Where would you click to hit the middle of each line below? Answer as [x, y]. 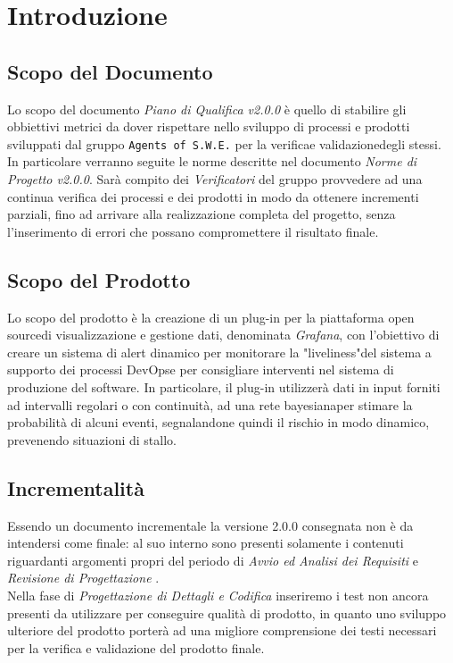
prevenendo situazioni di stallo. [92, 439]
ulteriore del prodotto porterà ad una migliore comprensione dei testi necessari [222, 630]
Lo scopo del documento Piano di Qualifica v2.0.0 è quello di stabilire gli [207, 109]
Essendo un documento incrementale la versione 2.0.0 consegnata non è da [210, 525]
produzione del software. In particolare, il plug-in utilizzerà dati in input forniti [224, 386]
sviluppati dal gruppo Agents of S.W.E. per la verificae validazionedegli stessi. [224, 143]
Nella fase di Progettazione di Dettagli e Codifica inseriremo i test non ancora [218, 595]
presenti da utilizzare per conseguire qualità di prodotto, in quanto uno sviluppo [227, 613]
